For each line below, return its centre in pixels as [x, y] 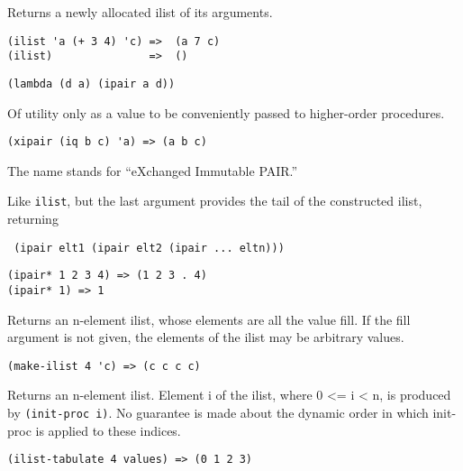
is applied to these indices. [108, 430]
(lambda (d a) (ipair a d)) [91, 83]
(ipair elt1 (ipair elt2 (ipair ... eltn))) [149, 248]
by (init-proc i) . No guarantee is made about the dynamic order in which [218, 413]
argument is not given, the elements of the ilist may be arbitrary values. [206, 337]
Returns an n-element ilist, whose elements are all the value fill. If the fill [209, 319]
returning [33, 219]
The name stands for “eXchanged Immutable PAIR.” [153, 170]
